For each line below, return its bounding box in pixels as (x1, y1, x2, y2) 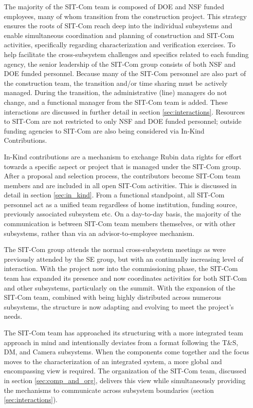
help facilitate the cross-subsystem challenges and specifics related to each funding (4, 49, 249, 59)
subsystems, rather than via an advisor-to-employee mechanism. (4, 228, 195, 238)
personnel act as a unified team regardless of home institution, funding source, (4, 199, 237, 209)
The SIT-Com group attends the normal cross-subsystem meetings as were (4, 244, 226, 254)
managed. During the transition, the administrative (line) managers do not (4, 87, 227, 97)
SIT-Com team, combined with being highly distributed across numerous (4, 292, 221, 302)
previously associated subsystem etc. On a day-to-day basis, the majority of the (4, 209, 241, 219)
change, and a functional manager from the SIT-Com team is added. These (4, 97, 228, 107)
